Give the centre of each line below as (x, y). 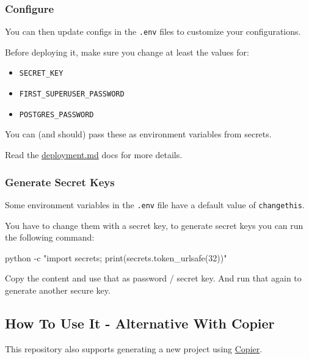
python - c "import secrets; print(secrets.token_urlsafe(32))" (116, 257)
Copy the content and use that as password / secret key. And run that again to (153, 278)
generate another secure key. (58, 290)
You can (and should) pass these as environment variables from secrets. (138, 134)
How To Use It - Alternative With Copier (140, 323)
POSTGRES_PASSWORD (56, 114)
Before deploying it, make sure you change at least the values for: (127, 52)
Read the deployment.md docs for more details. (94, 155)
